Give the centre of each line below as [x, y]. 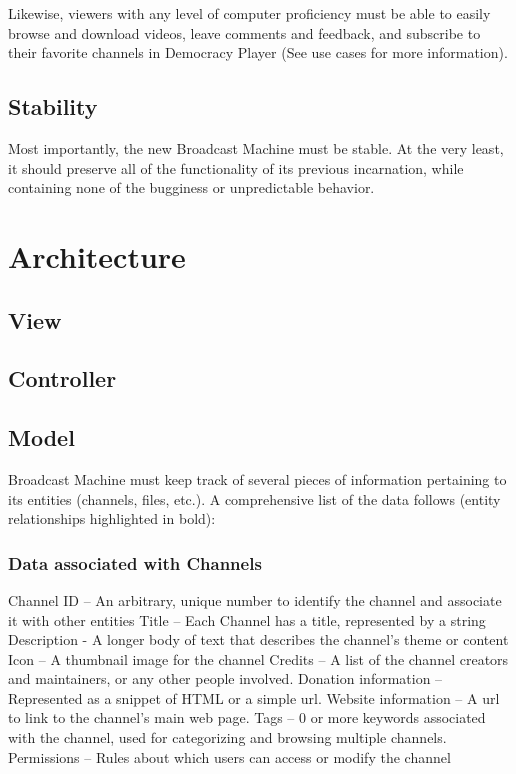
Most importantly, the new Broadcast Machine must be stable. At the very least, [256, 147]
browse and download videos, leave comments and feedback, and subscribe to [244, 32]
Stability [53, 106]
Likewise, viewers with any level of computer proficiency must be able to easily [249, 13]
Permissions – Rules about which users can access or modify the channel [229, 756]
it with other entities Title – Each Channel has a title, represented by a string [247, 619]
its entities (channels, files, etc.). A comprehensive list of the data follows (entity [254, 498]
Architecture [97, 255]
